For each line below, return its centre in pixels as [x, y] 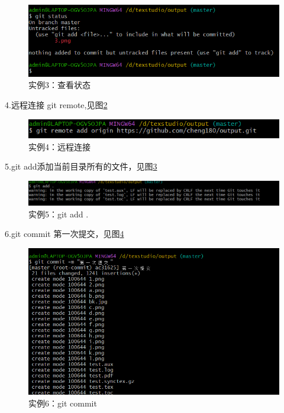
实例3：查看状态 [59, 85]
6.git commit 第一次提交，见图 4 [64, 234]
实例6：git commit [63, 403]
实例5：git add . [59, 214]
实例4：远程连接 [59, 146]
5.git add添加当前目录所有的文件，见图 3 [81, 166]
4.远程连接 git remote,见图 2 [56, 104]
